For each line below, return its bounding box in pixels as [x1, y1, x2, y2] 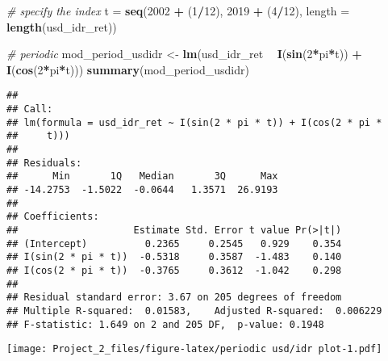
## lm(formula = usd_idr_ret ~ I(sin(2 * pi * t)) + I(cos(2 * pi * [6, 116, 382, 128]
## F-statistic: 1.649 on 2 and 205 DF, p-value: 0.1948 [6, 318, 324, 330]
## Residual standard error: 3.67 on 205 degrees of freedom [6, 292, 342, 304]
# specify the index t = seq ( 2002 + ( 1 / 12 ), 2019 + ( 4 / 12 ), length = [6, 2, 350, 19]
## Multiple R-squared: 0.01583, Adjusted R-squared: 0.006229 [6, 304, 382, 317]
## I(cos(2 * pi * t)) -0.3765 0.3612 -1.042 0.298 [6, 264, 342, 276]
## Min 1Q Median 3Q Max [6, 170, 278, 183]
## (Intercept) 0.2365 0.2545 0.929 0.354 [6, 237, 342, 250]
